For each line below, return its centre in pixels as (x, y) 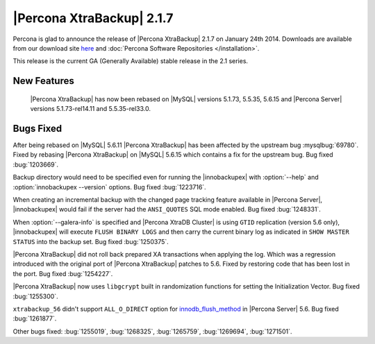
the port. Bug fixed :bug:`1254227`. (63, 273)
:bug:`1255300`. (35, 296)
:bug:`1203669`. (36, 164)
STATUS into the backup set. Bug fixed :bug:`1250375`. (91, 241)
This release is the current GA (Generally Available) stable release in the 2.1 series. (131, 61)
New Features (43, 81)
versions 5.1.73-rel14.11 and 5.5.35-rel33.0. (91, 109)
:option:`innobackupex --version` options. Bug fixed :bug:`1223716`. (109, 187)
